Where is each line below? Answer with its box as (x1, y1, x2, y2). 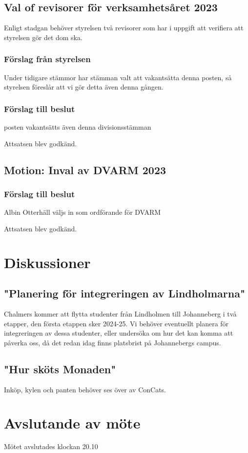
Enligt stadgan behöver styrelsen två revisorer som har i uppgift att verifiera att (4, 23, 244, 33)
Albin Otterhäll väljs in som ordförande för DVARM (4, 207, 161, 217)
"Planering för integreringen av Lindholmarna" (4, 286, 246, 301)
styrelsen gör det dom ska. (4, 32, 83, 42)
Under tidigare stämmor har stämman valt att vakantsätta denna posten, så (4, 72, 232, 82)
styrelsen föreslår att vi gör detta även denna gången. (4, 82, 164, 92)
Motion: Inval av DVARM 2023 (4, 162, 166, 177)
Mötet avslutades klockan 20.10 (4, 441, 98, 452)
